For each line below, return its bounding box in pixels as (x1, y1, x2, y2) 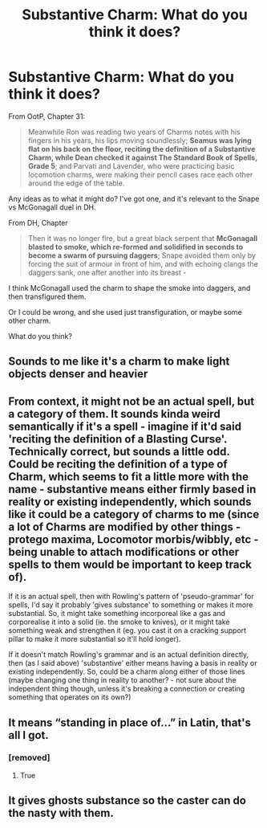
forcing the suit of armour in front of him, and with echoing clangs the (27, 259, 258, 268)
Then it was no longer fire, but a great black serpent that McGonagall (27, 233, 258, 243)
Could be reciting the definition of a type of (8, 457, 228, 471)
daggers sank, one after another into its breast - (27, 267, 187, 277)
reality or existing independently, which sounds (8, 495, 252, 508)
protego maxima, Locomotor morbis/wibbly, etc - (8, 532, 259, 546)
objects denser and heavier (8, 367, 148, 381)
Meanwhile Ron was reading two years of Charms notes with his (27, 127, 241, 137)
